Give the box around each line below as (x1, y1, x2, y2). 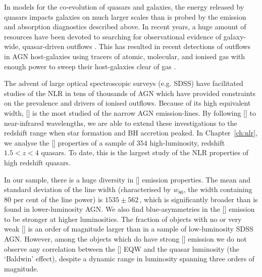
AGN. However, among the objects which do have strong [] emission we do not (4, 234, 247, 244)
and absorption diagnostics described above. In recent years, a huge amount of (4, 21, 246, 32)
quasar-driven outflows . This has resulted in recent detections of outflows (22, 41, 250, 52)
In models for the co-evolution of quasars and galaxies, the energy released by (4, 2, 244, 12)
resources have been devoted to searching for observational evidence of (4, 31, 222, 41)
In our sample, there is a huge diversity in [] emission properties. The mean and (4, 174, 250, 184)
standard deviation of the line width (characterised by (4, 184, 171, 195)
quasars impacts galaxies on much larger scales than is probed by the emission (4, 11, 246, 22)
